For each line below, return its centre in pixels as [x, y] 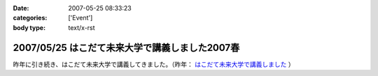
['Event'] [80, 18]
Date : [21, 8]
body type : [29, 27]
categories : [30, 18]
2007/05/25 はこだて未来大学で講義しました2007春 [126, 48]
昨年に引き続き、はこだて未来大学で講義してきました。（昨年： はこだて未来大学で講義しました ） [154, 64]
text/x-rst [82, 27]
